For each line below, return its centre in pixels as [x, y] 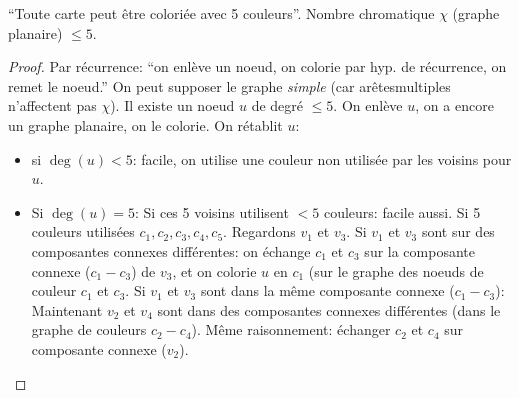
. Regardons [259, 231]
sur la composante [419, 250]
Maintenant [67, 309]
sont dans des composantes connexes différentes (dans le [329, 309]
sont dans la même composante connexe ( [327, 290]
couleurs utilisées [83, 231]
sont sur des [458, 231]
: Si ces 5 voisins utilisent [212, 211]
